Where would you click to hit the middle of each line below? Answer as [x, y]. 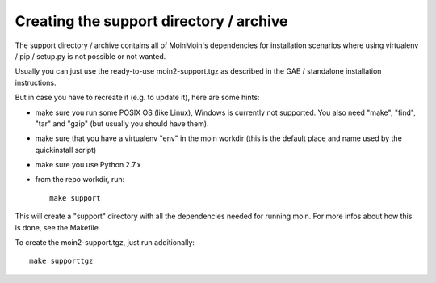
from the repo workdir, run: [80, 180]
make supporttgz [61, 261]
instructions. [36, 82]
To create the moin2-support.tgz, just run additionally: [105, 243]
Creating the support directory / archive [151, 21]
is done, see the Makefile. [58, 227]
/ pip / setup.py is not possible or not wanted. [90, 56]
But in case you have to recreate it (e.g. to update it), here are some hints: [137, 98]
